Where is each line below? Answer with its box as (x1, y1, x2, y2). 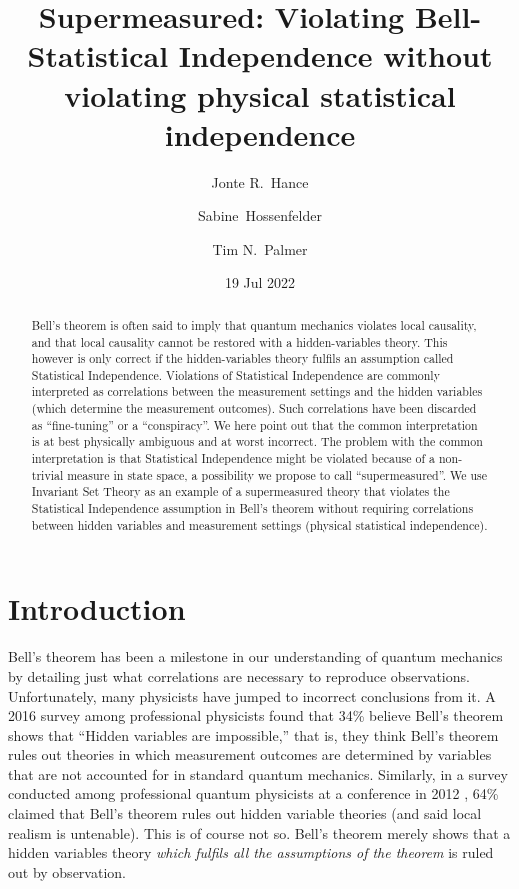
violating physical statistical (64, 74, 456, 115)
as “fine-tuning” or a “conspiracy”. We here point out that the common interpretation (31, 416, 478, 433)
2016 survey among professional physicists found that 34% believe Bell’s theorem (8, 705, 504, 726)
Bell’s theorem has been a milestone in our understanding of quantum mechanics (8, 646, 503, 667)
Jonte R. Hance (211, 171, 309, 192)
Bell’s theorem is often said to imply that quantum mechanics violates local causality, (31, 316, 477, 333)
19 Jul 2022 (224, 272, 296, 293)
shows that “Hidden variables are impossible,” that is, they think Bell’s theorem (8, 724, 499, 745)
